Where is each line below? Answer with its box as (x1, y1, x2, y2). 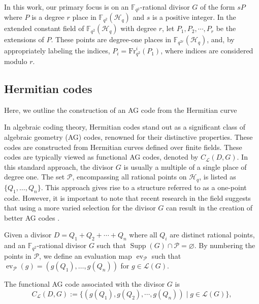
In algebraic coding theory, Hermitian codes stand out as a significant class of (4, 121, 246, 132)
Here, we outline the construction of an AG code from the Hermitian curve (4, 104, 237, 115)
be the (216, 23, 236, 34)
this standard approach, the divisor (4, 161, 114, 172)
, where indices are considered (160, 45, 253, 56)
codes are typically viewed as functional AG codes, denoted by (4, 151, 199, 162)
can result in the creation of (166, 202, 253, 213)
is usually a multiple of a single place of (123, 161, 247, 172)
